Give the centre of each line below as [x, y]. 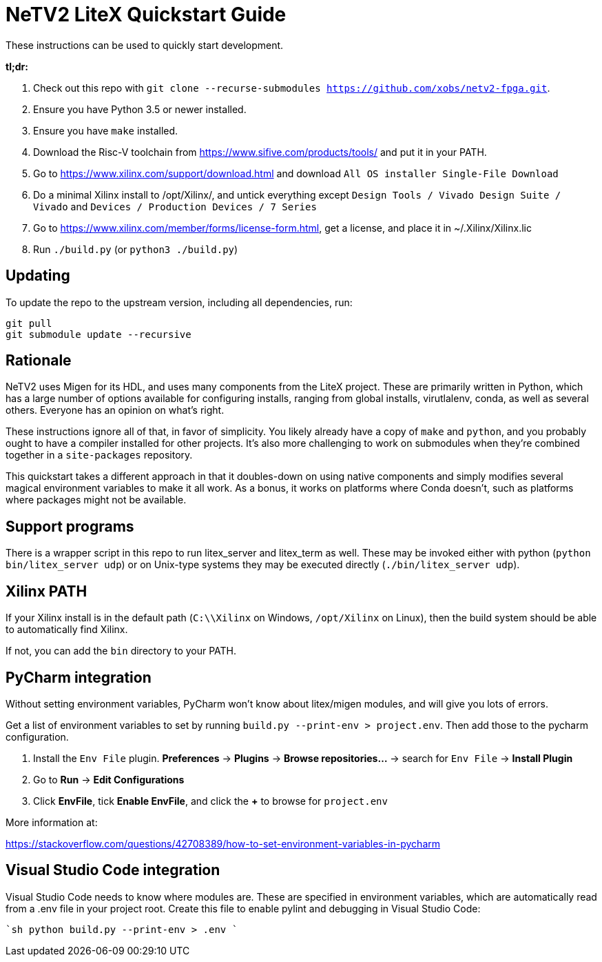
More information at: [52, 822]
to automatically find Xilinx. [67, 630]
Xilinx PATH [46, 591]
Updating [38, 276]
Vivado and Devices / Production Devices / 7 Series [175, 206]
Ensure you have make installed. [106, 130]
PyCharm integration [79, 677]
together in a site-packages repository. [99, 455]
